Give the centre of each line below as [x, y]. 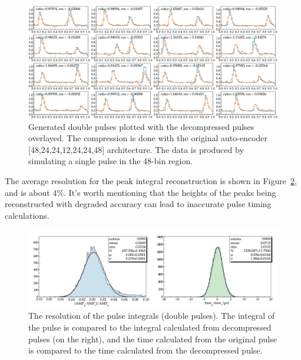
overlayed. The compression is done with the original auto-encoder [148, 138]
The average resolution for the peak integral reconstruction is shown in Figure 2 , [151, 180]
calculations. [27, 215]
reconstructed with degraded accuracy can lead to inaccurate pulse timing [138, 204]
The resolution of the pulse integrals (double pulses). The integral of [152, 316]
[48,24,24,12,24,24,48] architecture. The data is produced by [136, 149]
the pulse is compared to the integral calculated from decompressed [150, 327]
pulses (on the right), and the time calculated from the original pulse [153, 339]
